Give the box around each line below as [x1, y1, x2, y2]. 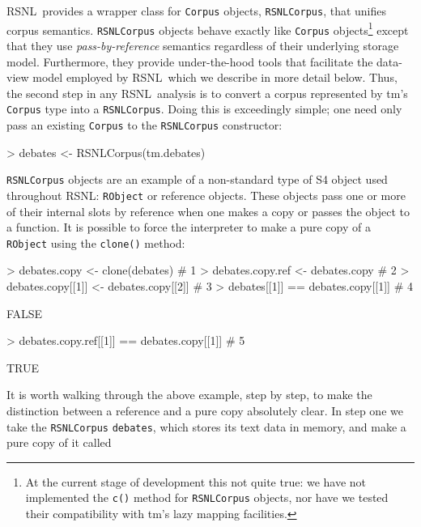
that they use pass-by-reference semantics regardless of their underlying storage [6, 36, 399, 53]
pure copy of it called [6, 434, 112, 451]
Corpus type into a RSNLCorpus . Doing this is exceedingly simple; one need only [6, 100, 402, 117]
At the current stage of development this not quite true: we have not [25, 473, 367, 490]
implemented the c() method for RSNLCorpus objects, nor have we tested [25, 489, 389, 506]
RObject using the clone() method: [6, 234, 185, 251]
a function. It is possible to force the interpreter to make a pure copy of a [6, 219, 371, 236]
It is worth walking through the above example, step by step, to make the [6, 386, 372, 403]
